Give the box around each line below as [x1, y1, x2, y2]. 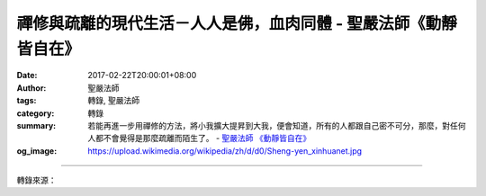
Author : [16, 82, 47, 94]
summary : [16, 120, 57, 130]
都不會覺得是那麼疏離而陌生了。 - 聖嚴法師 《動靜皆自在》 [94, 133, 311, 144]
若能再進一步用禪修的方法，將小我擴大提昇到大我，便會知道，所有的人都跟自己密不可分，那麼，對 [87, 120, 450, 130]
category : [16, 108, 55, 119]
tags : [16, 95, 37, 106]
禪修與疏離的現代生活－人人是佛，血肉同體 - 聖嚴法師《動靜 [16, 13, 458, 33]
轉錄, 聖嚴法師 [87, 95, 139, 106]
